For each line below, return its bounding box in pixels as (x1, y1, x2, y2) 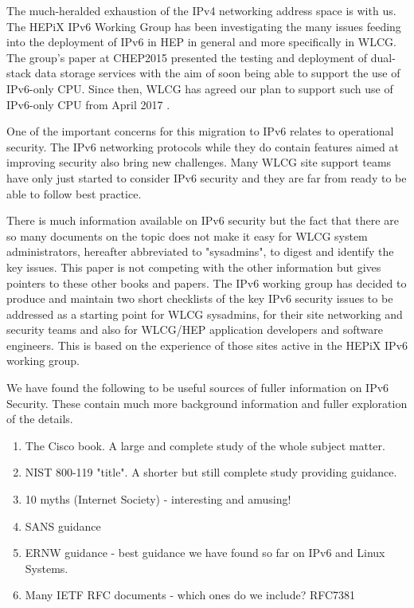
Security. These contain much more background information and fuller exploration (6, 394, 408, 411)
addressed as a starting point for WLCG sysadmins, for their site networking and (6, 305, 403, 322)
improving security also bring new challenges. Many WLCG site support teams (6, 154, 392, 171)
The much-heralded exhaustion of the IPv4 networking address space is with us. (6, 2, 396, 18)
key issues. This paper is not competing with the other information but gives (6, 258, 381, 275)
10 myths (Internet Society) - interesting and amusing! (25, 491, 291, 508)
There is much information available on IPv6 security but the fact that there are (6, 212, 399, 229)
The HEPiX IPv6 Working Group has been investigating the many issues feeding (6, 18, 401, 34)
